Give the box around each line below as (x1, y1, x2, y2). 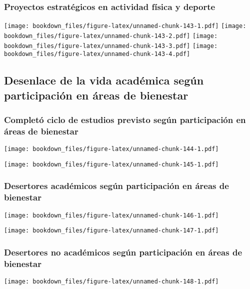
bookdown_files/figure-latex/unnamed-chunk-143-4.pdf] (4, 50, 190, 58)
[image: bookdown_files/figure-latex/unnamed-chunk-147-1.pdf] (4, 227, 219, 234)
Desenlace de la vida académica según (4, 72, 204, 88)
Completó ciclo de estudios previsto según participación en (4, 113, 246, 125)
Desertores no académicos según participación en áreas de (4, 245, 242, 258)
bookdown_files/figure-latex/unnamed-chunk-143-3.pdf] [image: (4, 42, 218, 49)
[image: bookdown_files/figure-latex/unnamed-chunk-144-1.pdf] (4, 145, 219, 153)
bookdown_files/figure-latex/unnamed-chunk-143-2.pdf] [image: (4, 32, 218, 39)
